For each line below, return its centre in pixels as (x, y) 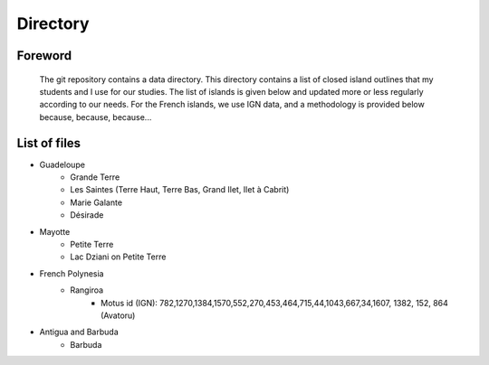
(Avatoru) (118, 315)
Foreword (44, 56)
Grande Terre (95, 177)
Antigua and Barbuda (79, 332)
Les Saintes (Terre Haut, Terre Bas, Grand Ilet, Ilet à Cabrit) (180, 190)
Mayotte (55, 231)
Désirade (87, 215)
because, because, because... (96, 117)
